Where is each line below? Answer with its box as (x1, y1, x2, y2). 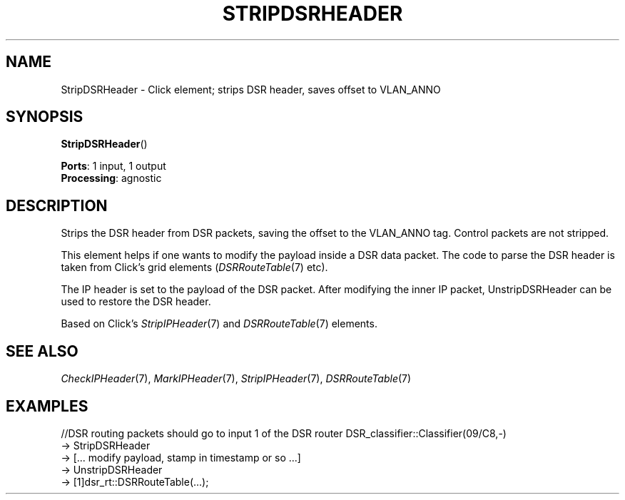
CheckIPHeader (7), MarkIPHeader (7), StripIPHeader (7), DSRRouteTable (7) (61, 372, 412, 385)
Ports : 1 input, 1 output (61, 160, 166, 173)
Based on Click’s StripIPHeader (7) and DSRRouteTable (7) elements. (61, 317, 377, 330)
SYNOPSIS (6, 108, 83, 126)
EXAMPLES (6, 397, 88, 415)
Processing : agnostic (61, 172, 162, 185)
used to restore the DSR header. (61, 295, 211, 308)
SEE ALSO (6, 342, 78, 360)
